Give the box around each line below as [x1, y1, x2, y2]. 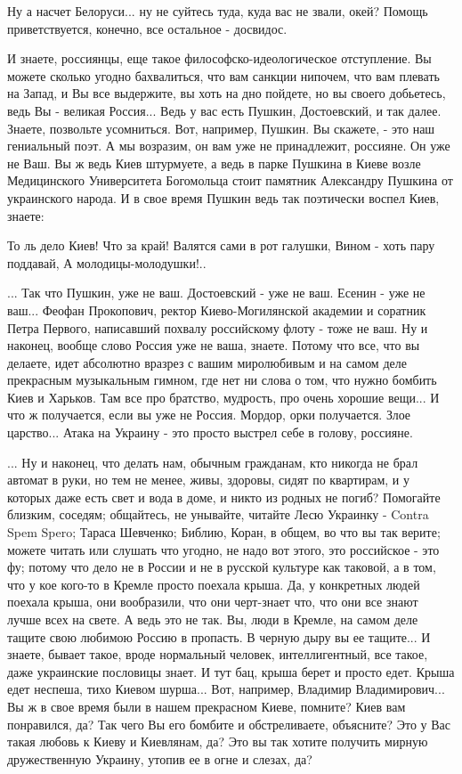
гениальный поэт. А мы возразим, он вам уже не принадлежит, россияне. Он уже [7, 136, 450, 155]
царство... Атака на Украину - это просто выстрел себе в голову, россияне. [7, 423, 413, 442]
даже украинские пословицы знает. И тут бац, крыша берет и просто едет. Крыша [7, 662, 455, 680]
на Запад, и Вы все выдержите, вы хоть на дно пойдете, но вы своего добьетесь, [7, 84, 446, 102]
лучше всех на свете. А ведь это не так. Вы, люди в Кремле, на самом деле [7, 610, 418, 628]
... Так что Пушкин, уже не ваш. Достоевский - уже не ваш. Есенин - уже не [7, 283, 426, 302]
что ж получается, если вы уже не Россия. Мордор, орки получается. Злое [7, 405, 411, 424]
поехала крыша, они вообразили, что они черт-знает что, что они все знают [7, 592, 418, 611]
